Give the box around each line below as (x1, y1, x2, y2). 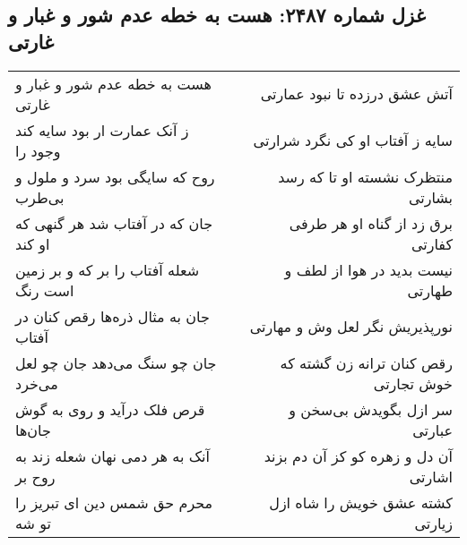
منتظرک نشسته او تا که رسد (278, 166, 453, 187)
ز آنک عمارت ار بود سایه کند (15, 119, 189, 141)
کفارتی (411, 233, 453, 254)
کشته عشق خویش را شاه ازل (269, 491, 453, 513)
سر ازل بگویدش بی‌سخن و (289, 398, 453, 420)
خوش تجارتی (373, 372, 453, 394)
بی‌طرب (15, 186, 65, 208)
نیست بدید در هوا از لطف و (284, 259, 453, 280)
